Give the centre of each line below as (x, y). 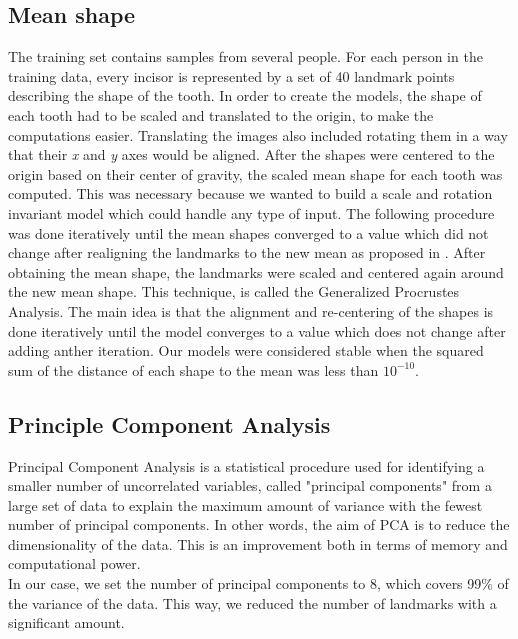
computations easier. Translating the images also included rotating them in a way (258, 134)
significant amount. (66, 622)
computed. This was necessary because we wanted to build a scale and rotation (250, 193)
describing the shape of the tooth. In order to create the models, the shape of (245, 95)
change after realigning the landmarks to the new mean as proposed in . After (247, 252)
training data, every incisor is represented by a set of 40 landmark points (231, 75)
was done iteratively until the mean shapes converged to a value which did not (248, 232)
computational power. (74, 563)
